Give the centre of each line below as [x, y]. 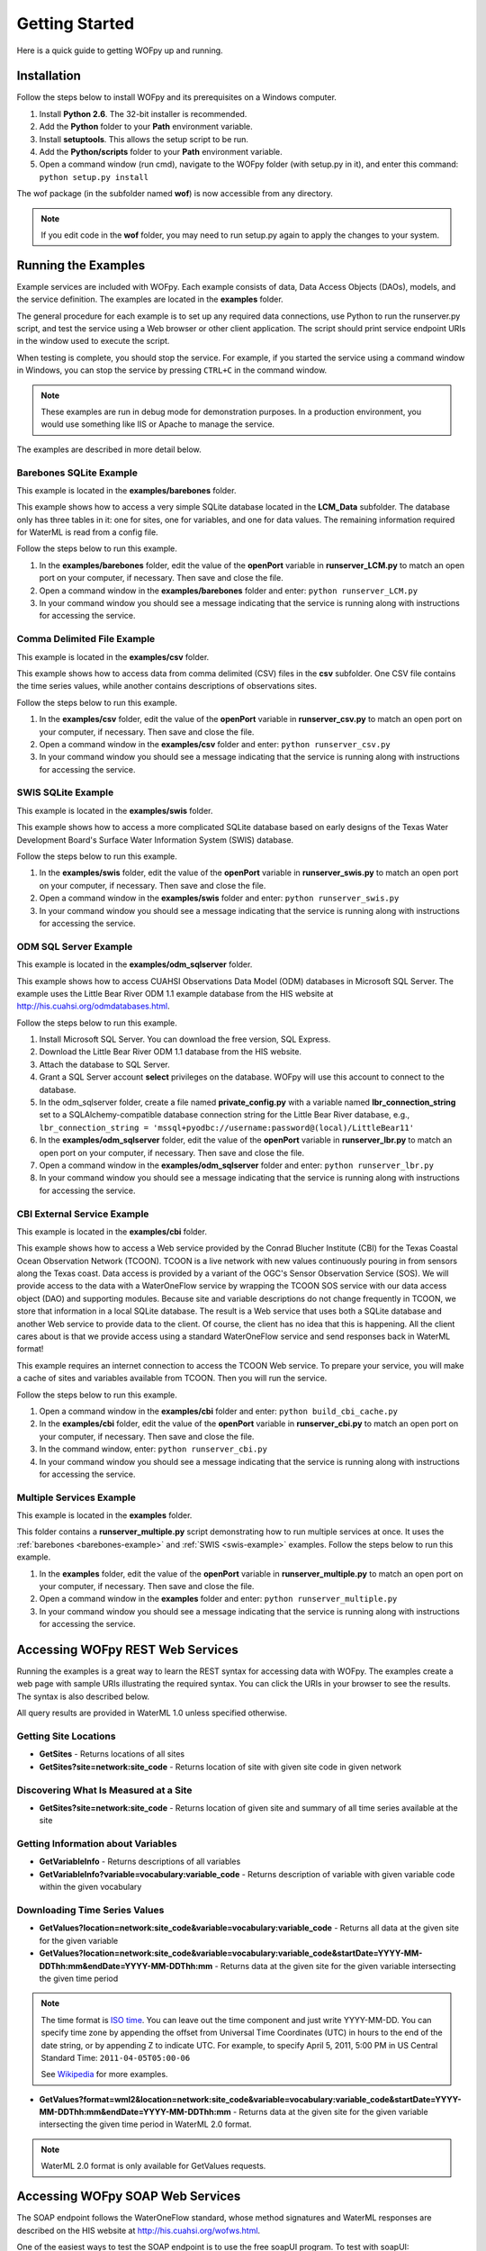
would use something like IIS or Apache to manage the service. [157, 424]
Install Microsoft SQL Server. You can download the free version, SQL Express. [185, 1039]
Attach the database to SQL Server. [104, 1064]
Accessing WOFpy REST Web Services [127, 1650]
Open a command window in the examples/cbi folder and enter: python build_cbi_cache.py [219, 1411]
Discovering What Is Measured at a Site [104, 1790]
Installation [49, 76]
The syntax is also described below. [83, 1696]
